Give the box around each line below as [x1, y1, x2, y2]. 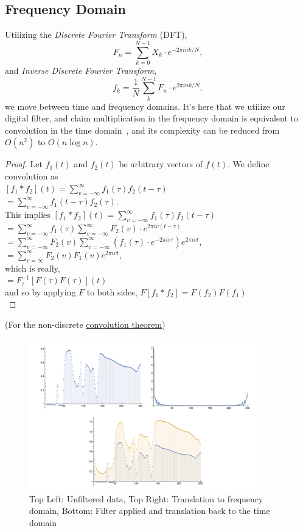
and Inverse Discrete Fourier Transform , [5, 63, 157, 76]
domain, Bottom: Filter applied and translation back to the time [29, 504, 270, 517]
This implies [5, 208, 50, 221]
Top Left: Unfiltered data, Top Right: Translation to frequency [29, 492, 263, 505]
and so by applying [5, 285, 76, 298]
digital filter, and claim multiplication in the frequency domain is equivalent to [5, 112, 299, 125]
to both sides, [86, 285, 138, 298]
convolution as [5, 170, 58, 182]
